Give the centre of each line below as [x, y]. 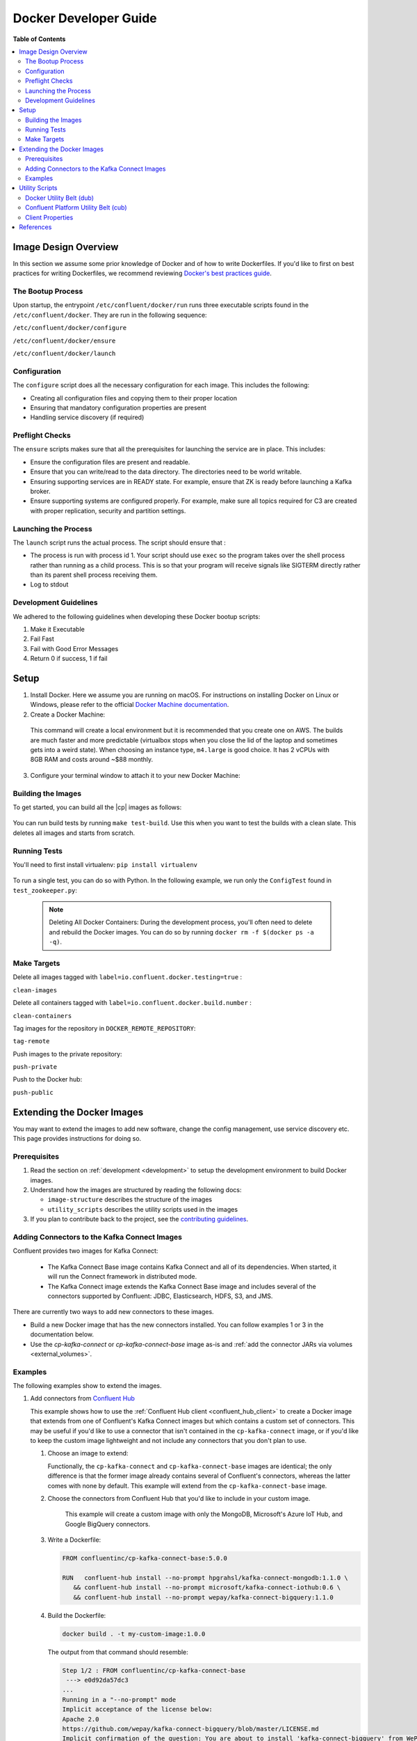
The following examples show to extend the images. [87, 1386]
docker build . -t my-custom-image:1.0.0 [134, 1634]
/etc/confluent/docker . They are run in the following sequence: [110, 315]
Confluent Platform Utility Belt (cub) [76, 208]
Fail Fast [42, 639]
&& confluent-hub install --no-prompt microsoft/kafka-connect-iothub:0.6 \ [207, 1587]
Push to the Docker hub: [48, 1079]
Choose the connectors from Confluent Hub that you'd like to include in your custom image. [179, 1498]
